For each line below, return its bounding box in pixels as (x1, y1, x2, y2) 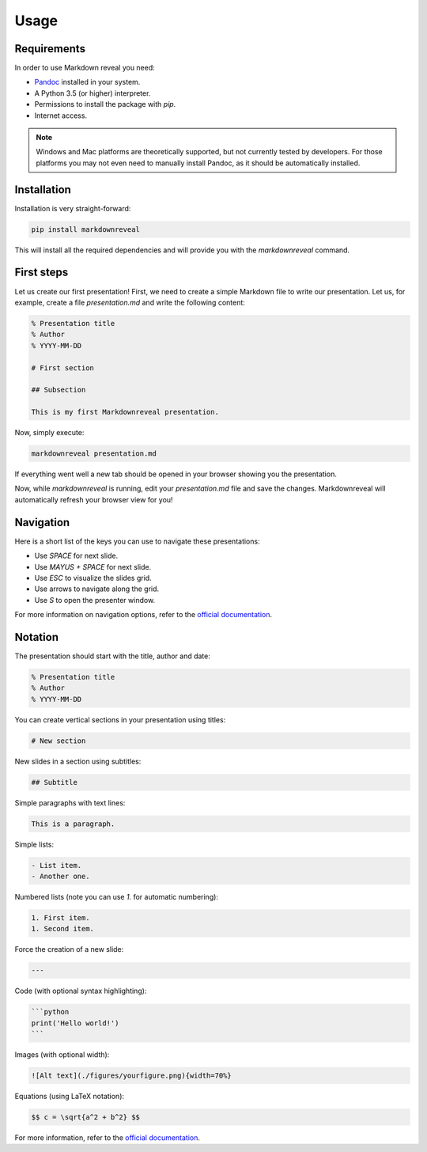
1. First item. (31, 913, 90, 922)
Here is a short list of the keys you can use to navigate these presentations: (14, 536, 260, 546)
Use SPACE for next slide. (34, 551, 119, 561)
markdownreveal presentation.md (31, 449, 157, 458)
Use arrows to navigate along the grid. (34, 584, 160, 593)
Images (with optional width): (14, 1050, 110, 1059)
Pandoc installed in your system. (34, 78, 141, 87)
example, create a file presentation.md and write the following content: (14, 297, 245, 307)
